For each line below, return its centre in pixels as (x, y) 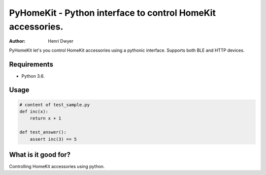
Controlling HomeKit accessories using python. (57, 167)
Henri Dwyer (61, 41)
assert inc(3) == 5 (53, 139)
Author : (17, 41)
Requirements (31, 64)
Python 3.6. (33, 76)
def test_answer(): (43, 132)
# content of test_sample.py (55, 105)
